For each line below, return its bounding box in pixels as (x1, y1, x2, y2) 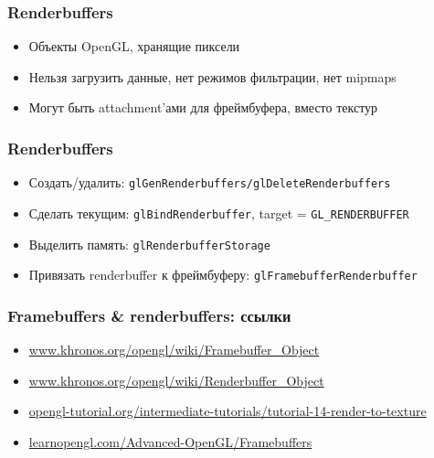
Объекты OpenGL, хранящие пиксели (28, 37, 240, 56)
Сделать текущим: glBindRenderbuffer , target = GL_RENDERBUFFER (28, 203, 409, 222)
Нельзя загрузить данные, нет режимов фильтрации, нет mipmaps (28, 67, 397, 86)
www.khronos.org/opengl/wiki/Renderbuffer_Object (28, 370, 324, 389)
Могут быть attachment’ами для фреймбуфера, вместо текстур (28, 98, 378, 117)
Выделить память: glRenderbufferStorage (28, 234, 270, 253)
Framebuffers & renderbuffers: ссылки (7, 304, 291, 326)
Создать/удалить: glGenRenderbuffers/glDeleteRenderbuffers (28, 173, 391, 192)
